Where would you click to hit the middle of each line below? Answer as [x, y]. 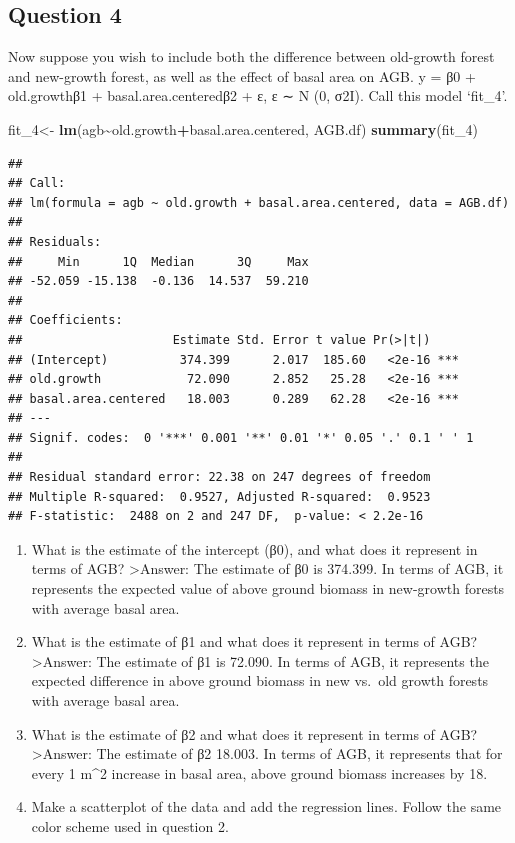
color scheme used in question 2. [130, 825]
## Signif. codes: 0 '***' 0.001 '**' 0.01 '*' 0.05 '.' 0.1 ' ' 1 [241, 437]
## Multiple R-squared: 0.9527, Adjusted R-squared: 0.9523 [219, 496]
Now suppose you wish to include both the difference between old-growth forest [251, 56]
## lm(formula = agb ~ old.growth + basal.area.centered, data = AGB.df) [259, 202]
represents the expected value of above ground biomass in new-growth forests [268, 588]
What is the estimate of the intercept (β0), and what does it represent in [254, 548]
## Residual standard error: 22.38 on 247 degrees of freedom [219, 477]
